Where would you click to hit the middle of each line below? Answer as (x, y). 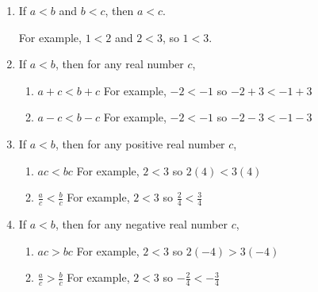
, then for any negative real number (142, 223)
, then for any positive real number (140, 143)
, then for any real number (119, 64)
